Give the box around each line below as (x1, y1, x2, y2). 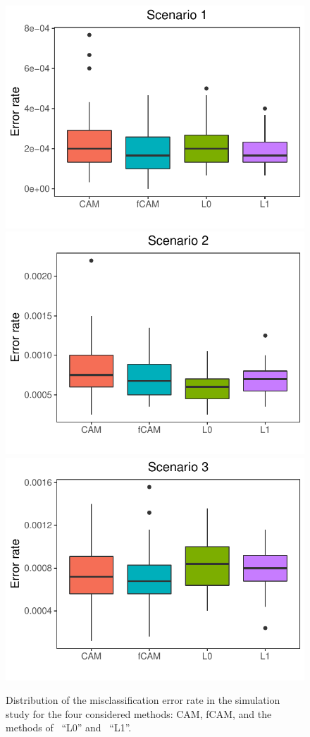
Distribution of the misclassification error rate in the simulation (6, 693, 280, 707)
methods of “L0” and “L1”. (6, 720, 132, 735)
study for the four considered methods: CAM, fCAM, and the (6, 706, 272, 721)
